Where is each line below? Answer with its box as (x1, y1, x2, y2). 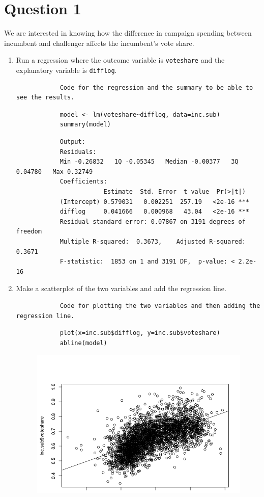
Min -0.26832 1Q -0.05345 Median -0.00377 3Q (60, 158, 239, 166)
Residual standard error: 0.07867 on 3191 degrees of (60, 218, 246, 225)
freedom (16, 228, 42, 236)
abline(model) (60, 339, 107, 347)
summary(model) (60, 121, 111, 128)
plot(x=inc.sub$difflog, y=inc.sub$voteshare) (60, 329, 220, 337)
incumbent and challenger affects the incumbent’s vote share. (4, 37, 194, 48)
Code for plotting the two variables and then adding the (60, 302, 260, 309)
